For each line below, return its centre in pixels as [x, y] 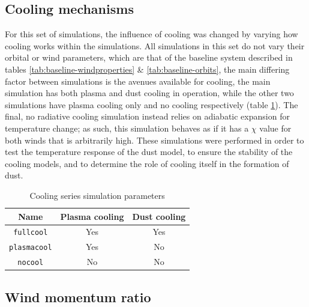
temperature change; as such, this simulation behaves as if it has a [127, 128]
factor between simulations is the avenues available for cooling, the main [138, 81]
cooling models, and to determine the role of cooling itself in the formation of [147, 163]
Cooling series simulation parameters [97, 195]
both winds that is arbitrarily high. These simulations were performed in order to [154, 140]
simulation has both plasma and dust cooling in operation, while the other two [149, 93]
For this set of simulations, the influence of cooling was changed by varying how [151, 34]
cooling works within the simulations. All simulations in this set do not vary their [155, 45]
